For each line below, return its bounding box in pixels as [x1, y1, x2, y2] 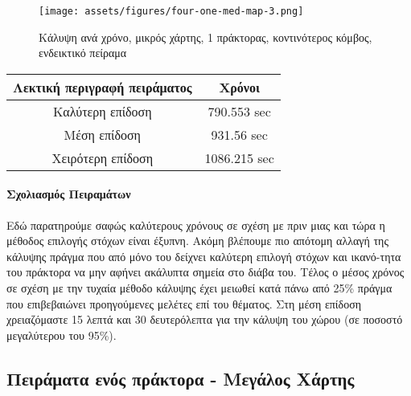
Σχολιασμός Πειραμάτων [6, 186, 131, 202]
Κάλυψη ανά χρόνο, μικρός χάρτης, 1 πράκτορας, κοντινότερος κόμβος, [39, 28, 372, 45]
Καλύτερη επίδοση [52, 101, 152, 120]
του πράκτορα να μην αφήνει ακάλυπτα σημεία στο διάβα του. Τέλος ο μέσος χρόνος [6, 263, 405, 280]
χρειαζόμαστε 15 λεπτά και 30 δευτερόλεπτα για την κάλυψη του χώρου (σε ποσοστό [6, 311, 403, 328]
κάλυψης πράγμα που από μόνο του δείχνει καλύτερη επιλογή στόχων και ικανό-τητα [6, 247, 401, 264]
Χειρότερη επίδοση [51, 148, 153, 167]
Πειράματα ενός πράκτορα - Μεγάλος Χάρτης [6, 365, 355, 390]
